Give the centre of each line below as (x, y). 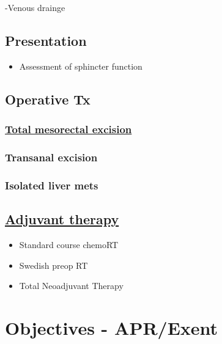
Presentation (46, 40)
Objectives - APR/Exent (112, 327)
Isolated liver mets (52, 185)
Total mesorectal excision (68, 129)
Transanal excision (51, 157)
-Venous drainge (35, 7)
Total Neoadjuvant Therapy (71, 286)
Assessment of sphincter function (81, 66)
